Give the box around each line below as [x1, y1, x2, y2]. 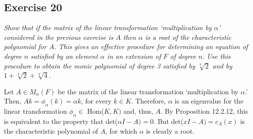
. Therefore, [131, 96, 166, 106]
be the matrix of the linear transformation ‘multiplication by [58, 86, 238, 96]
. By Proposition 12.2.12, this [160, 106, 248, 116]
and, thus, [123, 106, 153, 116]
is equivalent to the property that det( [4, 116, 118, 126]
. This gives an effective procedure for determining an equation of [54, 41, 248, 52]
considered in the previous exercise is [4, 32, 114, 42]
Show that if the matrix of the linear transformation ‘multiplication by [4, 22, 212, 33]
